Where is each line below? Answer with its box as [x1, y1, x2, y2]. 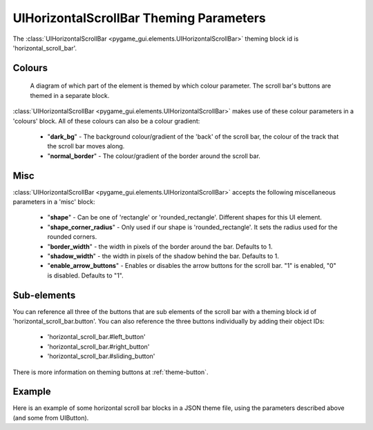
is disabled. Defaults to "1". [47, 271, 124, 280]
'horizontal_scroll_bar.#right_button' [47, 342, 150, 351]
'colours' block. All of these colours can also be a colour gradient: [12, 117, 200, 125]
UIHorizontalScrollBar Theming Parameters [12, 10, 266, 26]
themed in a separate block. [30, 91, 110, 99]
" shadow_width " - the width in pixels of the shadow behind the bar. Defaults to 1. [47, 252, 280, 260]
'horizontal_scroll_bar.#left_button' [47, 333, 146, 341]
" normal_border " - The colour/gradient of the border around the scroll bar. [47, 152, 260, 160]
